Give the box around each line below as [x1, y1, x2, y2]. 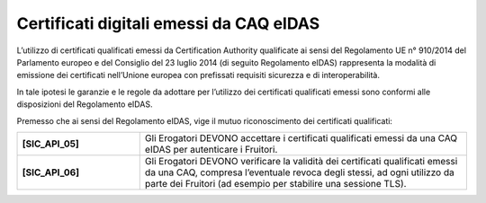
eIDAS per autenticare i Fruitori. [144, 143, 278, 155]
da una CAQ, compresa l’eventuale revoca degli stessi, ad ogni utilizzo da [144, 166, 454, 179]
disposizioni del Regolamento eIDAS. [16, 99, 153, 110]
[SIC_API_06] [22, 166, 80, 179]
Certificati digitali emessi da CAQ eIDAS [16, 13, 320, 33]
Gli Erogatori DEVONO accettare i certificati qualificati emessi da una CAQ [144, 131, 458, 144]
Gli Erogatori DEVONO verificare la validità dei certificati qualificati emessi [144, 154, 458, 167]
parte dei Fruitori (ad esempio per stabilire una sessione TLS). [144, 177, 407, 190]
